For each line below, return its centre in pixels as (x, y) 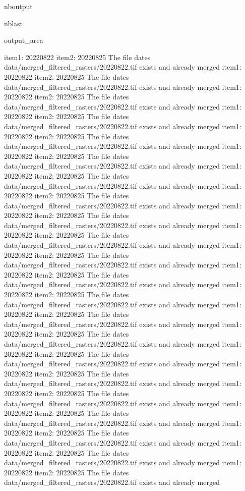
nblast (14, 23)
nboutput (18, 6)
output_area (24, 40)
